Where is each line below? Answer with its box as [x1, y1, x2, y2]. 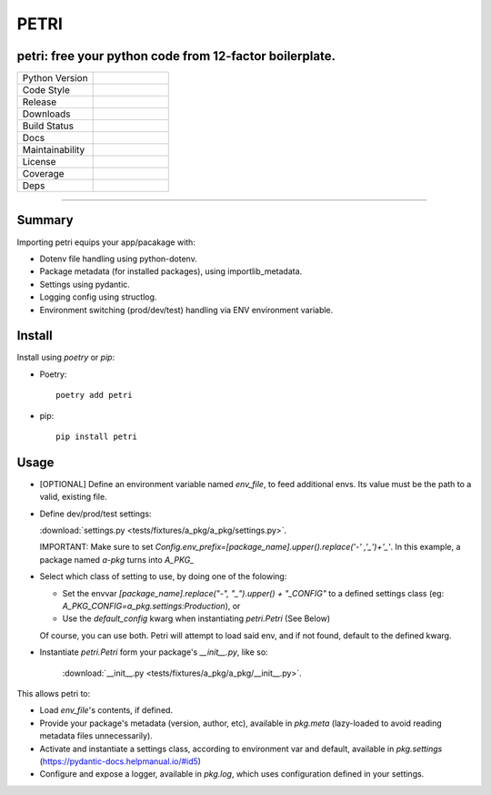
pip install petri [55, 432, 138, 442]
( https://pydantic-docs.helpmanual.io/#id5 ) [39, 756, 202, 767]
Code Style [22, 84, 70, 97]
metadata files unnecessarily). [39, 730, 154, 741]
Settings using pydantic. [39, 279, 131, 290]
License [22, 156, 56, 168]
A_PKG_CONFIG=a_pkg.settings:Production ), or [62, 601, 241, 612]
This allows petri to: [16, 688, 91, 698]
